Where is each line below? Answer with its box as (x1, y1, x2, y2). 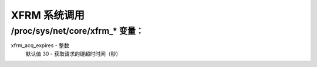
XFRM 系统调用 (11, 9, 85, 22)
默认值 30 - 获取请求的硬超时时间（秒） (25, 50, 122, 57)
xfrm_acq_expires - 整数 (11, 42, 70, 49)
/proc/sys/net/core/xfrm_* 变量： (11, 26, 144, 36)
